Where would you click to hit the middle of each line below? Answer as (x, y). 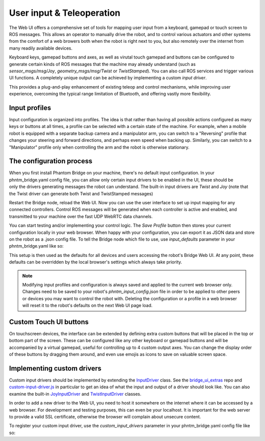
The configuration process (51, 161)
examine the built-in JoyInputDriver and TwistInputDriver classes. (75, 394)
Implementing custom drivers (55, 368)
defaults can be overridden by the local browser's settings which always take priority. (96, 262)
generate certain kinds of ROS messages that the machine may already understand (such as (102, 64)
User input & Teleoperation (65, 13)
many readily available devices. (41, 48)
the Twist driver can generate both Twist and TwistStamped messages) (81, 193)
